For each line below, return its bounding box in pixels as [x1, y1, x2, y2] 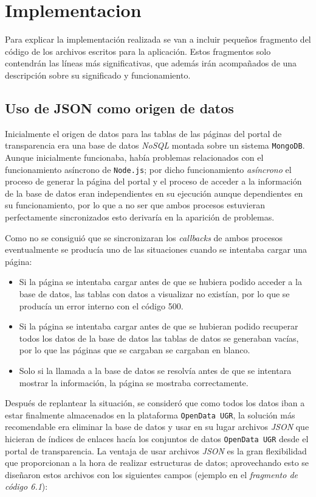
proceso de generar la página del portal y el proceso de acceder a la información [5, 175, 302, 188]
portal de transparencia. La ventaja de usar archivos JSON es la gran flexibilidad [5, 444, 307, 457]
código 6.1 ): [5, 480, 48, 493]
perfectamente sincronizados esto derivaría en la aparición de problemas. [5, 210, 275, 223]
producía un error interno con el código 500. [19, 299, 184, 312]
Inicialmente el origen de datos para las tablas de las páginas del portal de [5, 127, 282, 139]
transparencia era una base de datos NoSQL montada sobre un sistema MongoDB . [5, 139, 305, 152]
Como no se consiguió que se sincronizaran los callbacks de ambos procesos [5, 231, 283, 244]
